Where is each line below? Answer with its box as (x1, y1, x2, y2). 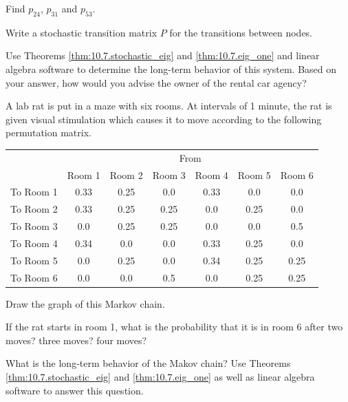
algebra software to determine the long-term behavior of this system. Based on (6, 61, 337, 76)
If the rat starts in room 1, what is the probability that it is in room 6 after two (6, 319, 343, 334)
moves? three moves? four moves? (6, 332, 147, 347)
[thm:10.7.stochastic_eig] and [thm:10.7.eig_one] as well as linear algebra (6, 370, 315, 384)
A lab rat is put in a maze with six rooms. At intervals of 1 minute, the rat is (6, 98, 332, 113)
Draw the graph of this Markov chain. (6, 296, 165, 310)
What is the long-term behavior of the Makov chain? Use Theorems (6, 356, 291, 370)
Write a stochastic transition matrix (6, 25, 157, 39)
